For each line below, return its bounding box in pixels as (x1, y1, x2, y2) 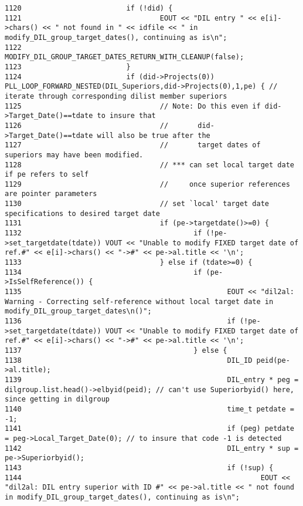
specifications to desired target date (5, 209, 160, 218)
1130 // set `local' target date (5, 200, 270, 208)
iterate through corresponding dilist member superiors (5, 92, 227, 100)
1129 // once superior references (5, 180, 290, 188)
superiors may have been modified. (5, 150, 144, 159)
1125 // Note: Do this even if (5, 102, 261, 110)
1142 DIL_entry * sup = (5, 444, 299, 453)
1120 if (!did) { (5, 4, 173, 12)
